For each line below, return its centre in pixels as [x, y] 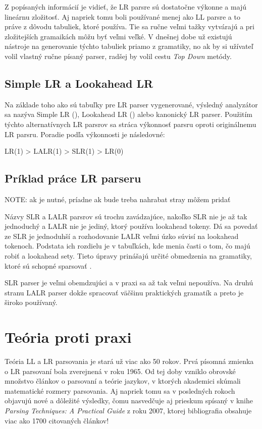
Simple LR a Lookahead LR [79, 83]
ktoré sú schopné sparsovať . [48, 265]
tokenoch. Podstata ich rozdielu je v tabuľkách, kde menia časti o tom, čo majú [127, 246]
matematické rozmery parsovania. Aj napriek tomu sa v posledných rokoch [120, 390]
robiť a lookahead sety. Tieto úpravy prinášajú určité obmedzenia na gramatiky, [128, 255]
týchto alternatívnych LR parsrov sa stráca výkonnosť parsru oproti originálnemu [130, 124]
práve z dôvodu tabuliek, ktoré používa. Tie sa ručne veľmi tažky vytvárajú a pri [129, 26]
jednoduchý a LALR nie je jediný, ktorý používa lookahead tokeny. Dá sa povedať [131, 226]
